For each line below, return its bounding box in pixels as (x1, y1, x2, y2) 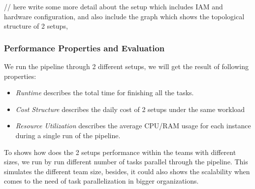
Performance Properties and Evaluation (4, 41, 165, 54)
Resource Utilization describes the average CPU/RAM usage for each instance (15, 120, 251, 131)
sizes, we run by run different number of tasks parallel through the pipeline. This (4, 156, 248, 167)
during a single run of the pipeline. (15, 130, 121, 140)
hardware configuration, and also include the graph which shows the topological (4, 11, 245, 21)
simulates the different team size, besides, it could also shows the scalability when (4, 166, 250, 176)
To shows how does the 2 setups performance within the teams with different (4, 147, 236, 157)
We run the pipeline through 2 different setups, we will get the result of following (4, 61, 249, 71)
